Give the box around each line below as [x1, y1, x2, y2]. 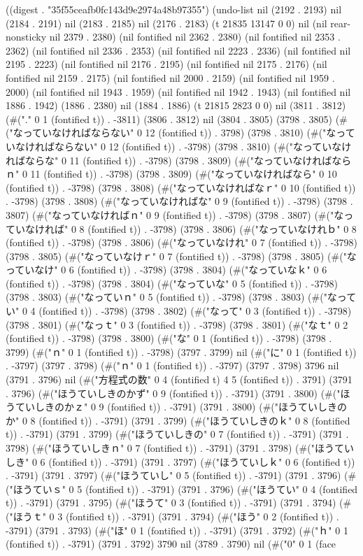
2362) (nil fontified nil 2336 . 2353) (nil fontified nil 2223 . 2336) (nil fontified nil [6, 43, 351, 57]
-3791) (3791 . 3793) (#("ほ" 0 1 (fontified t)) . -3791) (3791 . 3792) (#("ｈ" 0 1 [6, 522, 348, 537]
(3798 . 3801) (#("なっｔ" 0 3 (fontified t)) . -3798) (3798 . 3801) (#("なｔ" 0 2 [6, 317, 348, 332]
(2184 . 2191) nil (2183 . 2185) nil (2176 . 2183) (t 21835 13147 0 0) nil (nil [6, 15, 327, 30]
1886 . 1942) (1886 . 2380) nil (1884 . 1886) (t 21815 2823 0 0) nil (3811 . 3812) [6, 98, 346, 113]
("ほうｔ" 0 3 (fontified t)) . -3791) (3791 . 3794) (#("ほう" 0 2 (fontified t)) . [6, 508, 339, 523]
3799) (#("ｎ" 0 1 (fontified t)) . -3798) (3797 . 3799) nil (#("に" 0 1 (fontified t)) [6, 344, 357, 359]
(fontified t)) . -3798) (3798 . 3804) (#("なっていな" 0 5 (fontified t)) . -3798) [6, 276, 338, 290]
